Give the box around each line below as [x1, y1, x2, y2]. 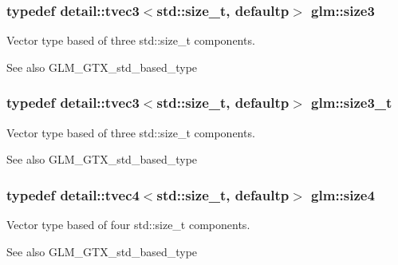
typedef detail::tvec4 [6, 184, 140, 204]
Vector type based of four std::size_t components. [6, 216, 250, 233]
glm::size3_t [311, 93, 392, 113]
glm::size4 [311, 184, 375, 204]
